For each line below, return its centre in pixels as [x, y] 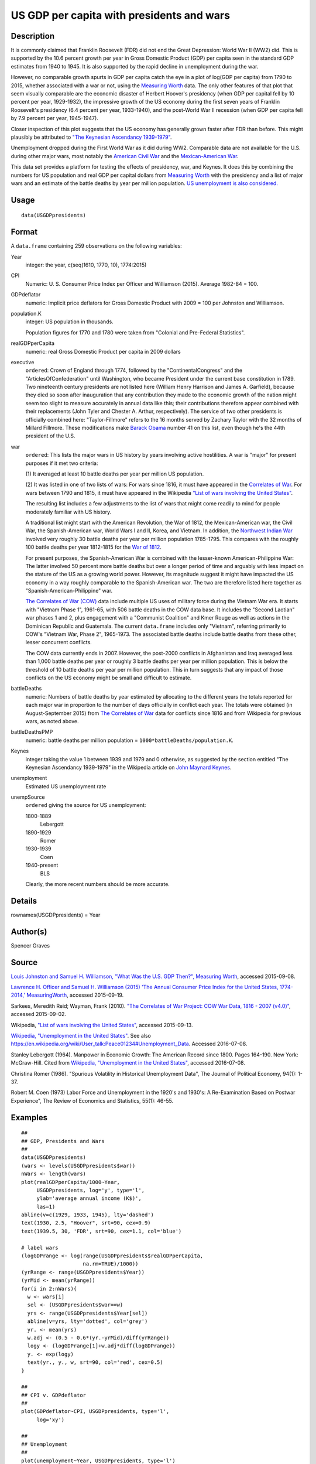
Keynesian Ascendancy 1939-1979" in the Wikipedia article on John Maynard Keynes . [128, 767]
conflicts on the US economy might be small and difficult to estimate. [109, 678]
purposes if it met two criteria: [62, 463]
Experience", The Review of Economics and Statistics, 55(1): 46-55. [92, 1100]
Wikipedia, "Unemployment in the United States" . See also [81, 1036]
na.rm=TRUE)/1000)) [111, 1264]
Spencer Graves [30, 945]
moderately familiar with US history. [68, 512]
